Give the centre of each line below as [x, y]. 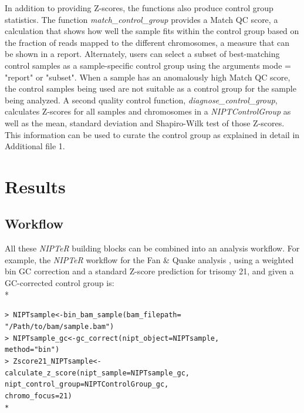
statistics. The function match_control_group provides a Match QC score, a [141, 19]
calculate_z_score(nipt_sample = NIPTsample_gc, [97, 373]
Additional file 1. [35, 146]
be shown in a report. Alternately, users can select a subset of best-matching [142, 54]
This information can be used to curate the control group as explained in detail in [152, 134]
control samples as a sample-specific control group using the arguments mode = [148, 65]
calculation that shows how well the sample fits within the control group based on [152, 31]
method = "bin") [32, 350]
